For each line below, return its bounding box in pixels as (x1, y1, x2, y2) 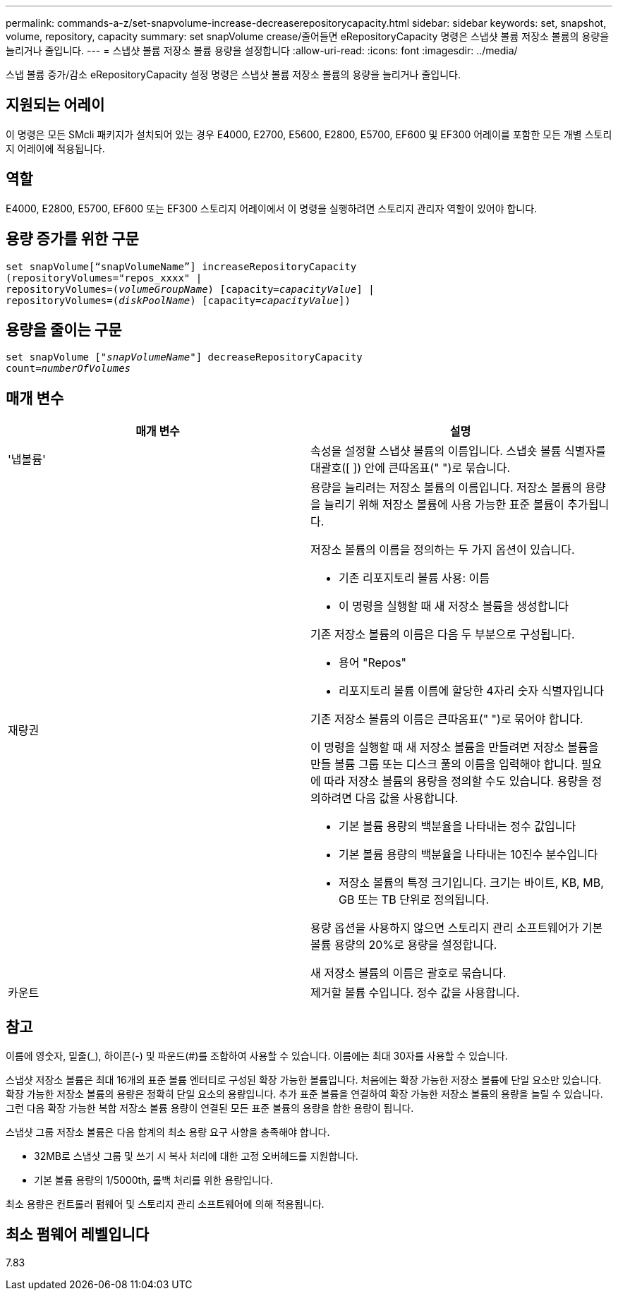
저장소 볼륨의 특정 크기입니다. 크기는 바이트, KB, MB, (339, 876, 604, 890)
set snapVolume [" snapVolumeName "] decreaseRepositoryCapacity (6, 351, 363, 363)
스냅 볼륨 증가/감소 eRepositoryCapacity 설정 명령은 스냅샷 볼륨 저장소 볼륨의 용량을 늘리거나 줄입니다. (6, 68, 461, 80)
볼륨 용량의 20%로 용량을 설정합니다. (310, 938, 497, 952)
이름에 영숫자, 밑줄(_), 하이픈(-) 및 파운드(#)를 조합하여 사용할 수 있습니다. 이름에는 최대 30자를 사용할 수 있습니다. (6, 1050, 508, 1062)
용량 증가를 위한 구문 (6, 230, 139, 248)
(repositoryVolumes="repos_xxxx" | (6, 272, 202, 284)
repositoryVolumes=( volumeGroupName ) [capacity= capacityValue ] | (6, 283, 375, 295)
